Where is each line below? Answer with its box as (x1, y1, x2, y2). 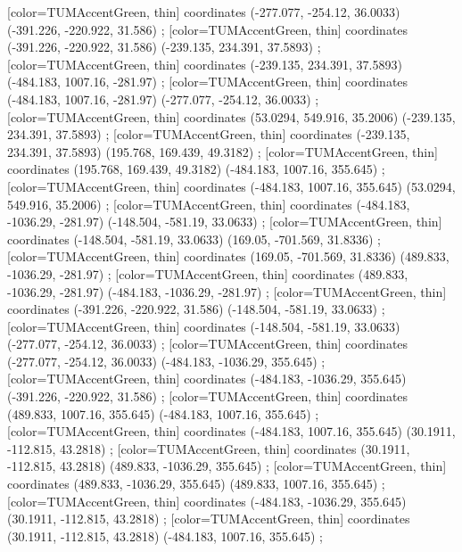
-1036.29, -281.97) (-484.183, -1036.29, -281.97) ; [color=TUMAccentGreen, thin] (7, 282, 447, 301)
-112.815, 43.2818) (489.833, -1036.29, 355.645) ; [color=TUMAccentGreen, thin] (7, 457, 447, 475)
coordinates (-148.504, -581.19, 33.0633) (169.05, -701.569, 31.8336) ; (7, 229, 381, 248)
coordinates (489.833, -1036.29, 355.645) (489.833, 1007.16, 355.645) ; (7, 474, 385, 493)
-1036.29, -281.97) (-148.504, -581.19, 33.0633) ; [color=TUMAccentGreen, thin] (7, 212, 442, 231)
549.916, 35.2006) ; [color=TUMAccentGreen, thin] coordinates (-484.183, (7, 194, 410, 213)
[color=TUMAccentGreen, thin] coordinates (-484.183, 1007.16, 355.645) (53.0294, (7, 177, 456, 195)
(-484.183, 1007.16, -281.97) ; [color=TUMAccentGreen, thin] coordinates (7, 72, 408, 91)
